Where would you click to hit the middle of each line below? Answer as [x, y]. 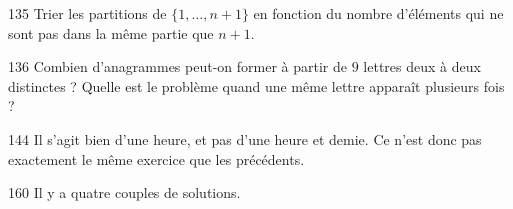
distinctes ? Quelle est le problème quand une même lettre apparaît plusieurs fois [256, 85]
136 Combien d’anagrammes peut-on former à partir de [177, 66]
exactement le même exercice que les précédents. [156, 158]
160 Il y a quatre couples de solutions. [124, 192]
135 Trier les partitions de [87, 13]
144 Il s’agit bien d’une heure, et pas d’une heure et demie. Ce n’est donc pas [245, 138]
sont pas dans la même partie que [111, 32]
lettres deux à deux [422, 66]
